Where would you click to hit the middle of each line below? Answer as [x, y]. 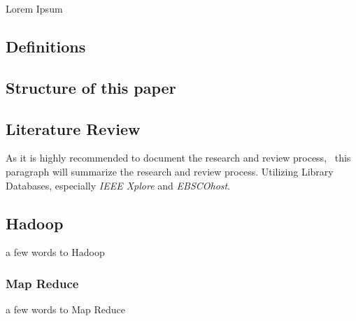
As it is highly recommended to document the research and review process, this [178, 158]
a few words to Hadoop [55, 252]
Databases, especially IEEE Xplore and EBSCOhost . [118, 185]
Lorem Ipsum [34, 8]
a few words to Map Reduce [66, 309]
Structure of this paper [91, 87]
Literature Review [73, 128]
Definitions [46, 46]
